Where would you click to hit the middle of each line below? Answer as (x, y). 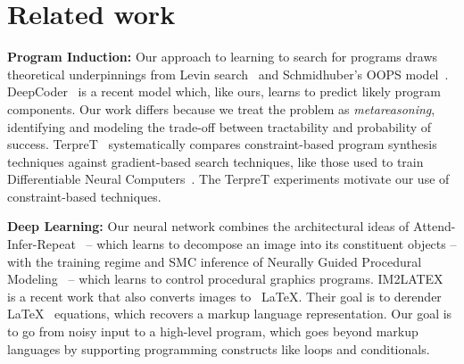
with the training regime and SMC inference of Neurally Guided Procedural (215, 261)
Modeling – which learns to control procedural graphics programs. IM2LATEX (225, 279)
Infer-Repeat (41, 244)
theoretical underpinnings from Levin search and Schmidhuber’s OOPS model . (228, 74)
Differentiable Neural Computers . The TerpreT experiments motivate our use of (228, 179)
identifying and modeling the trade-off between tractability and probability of (220, 126)
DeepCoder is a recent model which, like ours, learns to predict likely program (224, 91)
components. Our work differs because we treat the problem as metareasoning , (221, 108)
